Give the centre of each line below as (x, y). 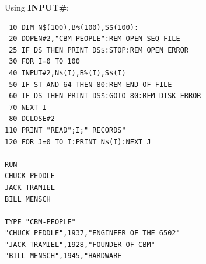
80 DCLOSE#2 (32, 119)
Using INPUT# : (37, 7)
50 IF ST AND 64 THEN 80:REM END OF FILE (90, 84)
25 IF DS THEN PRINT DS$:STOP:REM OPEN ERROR (99, 50)
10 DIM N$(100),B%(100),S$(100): (74, 27)
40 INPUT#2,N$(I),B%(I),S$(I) (67, 73)
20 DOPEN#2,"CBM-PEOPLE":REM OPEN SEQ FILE (95, 39)
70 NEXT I (28, 107)
